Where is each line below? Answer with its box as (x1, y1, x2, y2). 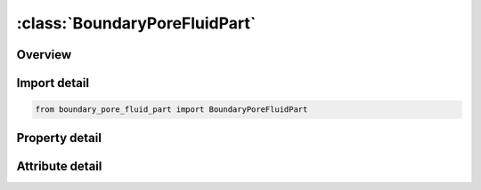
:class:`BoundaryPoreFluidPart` (16, 13, 257, 33)
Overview (16, 47, 72, 62)
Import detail (16, 75, 89, 91)
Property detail (16, 130, 102, 146)
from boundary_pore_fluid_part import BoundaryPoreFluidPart (35, 105, 308, 115)
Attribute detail (16, 158, 102, 173)
